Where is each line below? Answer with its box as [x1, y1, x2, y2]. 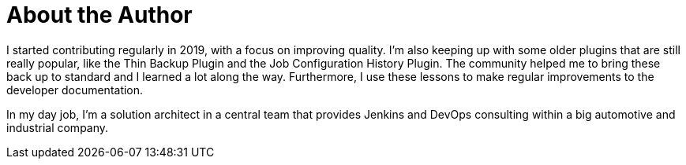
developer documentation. [6, 82, 144, 97]
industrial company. [6, 120, 109, 134]
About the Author [6, 2, 193, 28]
